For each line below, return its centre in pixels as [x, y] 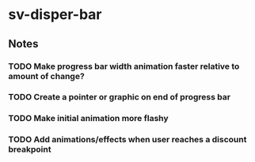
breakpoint [30, 149]
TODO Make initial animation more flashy [88, 119]
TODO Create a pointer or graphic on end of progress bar [120, 97]
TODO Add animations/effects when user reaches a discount [127, 140]
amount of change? [46, 76]
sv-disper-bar [55, 15]
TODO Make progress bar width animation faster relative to [124, 66]
